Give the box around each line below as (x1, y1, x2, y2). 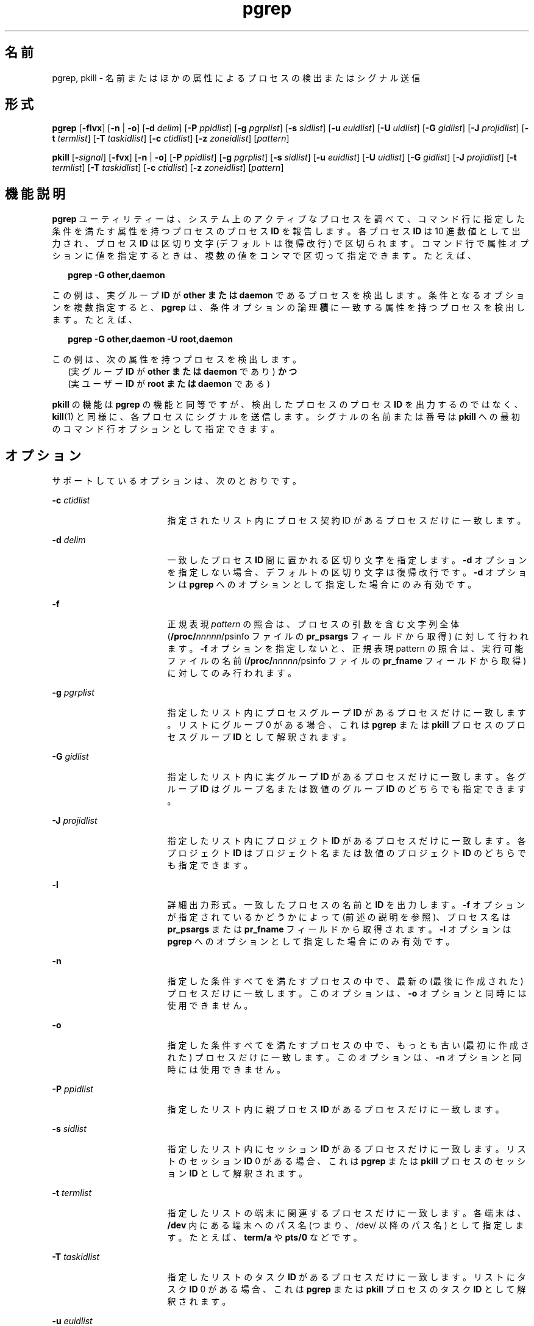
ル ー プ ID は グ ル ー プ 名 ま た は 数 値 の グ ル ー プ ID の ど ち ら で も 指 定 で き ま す (167, 784, 526, 795)
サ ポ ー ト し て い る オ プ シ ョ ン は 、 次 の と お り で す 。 (52, 475, 302, 486)
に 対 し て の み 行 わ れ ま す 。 (167, 668, 296, 679)
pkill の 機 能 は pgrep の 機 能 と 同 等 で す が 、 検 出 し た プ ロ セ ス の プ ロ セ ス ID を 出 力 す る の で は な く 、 (52, 399, 523, 410)
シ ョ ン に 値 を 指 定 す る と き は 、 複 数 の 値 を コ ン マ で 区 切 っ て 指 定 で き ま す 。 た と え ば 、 (52, 250, 477, 261)
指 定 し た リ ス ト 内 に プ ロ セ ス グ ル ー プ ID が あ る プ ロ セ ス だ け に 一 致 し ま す (167, 707, 526, 718)
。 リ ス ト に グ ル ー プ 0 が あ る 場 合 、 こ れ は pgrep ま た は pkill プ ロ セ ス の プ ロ (167, 719, 526, 730)
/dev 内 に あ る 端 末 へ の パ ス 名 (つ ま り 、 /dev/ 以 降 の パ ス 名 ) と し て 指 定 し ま (167, 1220, 524, 1231)
